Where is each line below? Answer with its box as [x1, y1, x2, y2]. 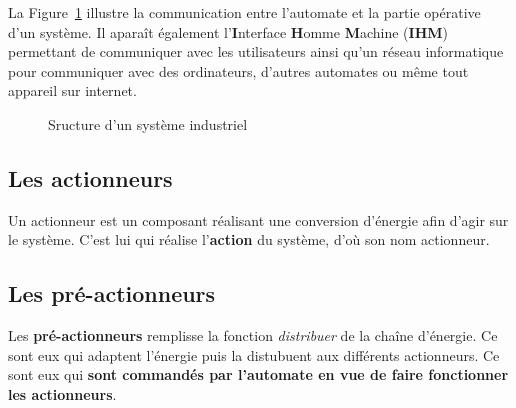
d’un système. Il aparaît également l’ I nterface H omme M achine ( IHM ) [8, 21, 448, 42]
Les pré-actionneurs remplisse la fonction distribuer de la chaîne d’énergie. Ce [8, 325, 498, 346]
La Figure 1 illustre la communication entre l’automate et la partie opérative [8, 2, 481, 22]
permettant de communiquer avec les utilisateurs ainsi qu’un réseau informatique [8, 41, 504, 62]
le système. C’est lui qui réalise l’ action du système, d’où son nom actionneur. [8, 229, 490, 250]
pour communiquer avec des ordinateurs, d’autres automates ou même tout [8, 60, 469, 81]
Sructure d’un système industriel [48, 113, 248, 134]
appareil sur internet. [8, 80, 137, 101]
